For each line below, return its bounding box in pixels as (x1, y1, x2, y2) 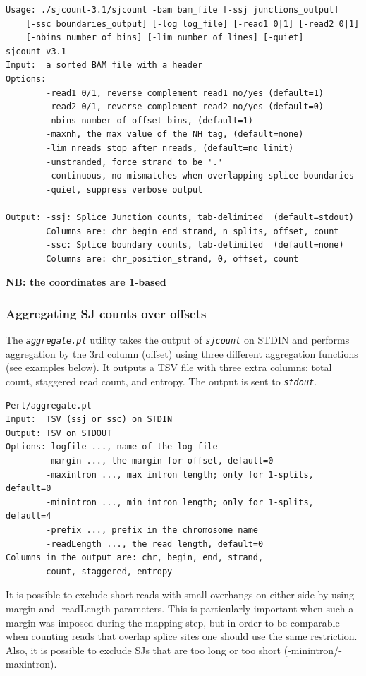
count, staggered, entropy (46, 566, 173, 577)
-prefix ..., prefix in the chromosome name (46, 524, 258, 535)
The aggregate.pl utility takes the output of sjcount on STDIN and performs (6, 332, 350, 347)
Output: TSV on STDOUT (6, 428, 112, 438)
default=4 (6, 511, 51, 521)
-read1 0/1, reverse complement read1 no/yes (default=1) (46, 87, 324, 98)
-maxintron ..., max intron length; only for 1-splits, (46, 469, 314, 480)
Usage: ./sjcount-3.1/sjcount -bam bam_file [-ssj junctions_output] (6, 5, 339, 15)
